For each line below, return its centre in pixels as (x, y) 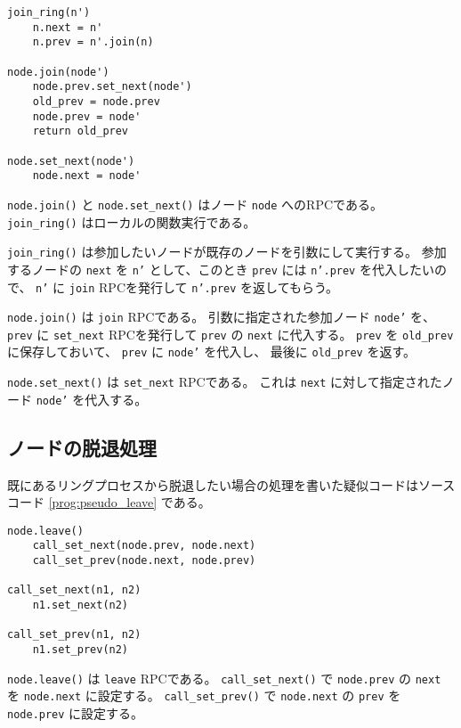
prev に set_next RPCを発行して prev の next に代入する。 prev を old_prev (230, 334)
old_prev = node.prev (96, 101)
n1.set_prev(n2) (81, 650)
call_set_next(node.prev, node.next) (144, 546)
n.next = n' (68, 27)
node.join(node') (58, 72)
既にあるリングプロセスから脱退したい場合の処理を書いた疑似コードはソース (231, 484)
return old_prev (81, 131)
